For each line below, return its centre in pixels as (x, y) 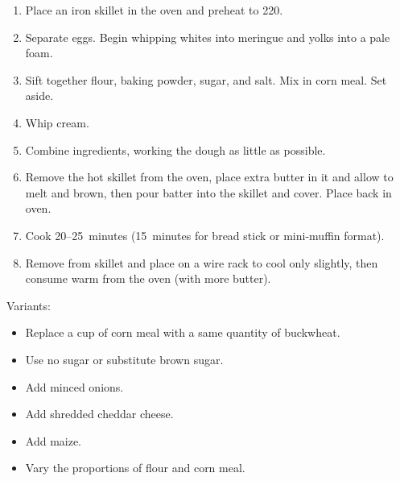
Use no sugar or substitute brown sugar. (124, 359)
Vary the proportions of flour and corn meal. (135, 468)
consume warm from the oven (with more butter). (148, 278)
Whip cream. (57, 122)
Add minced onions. (74, 386)
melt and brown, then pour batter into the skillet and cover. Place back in (208, 192)
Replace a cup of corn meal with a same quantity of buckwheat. (183, 332)
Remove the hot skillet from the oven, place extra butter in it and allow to (209, 177)
